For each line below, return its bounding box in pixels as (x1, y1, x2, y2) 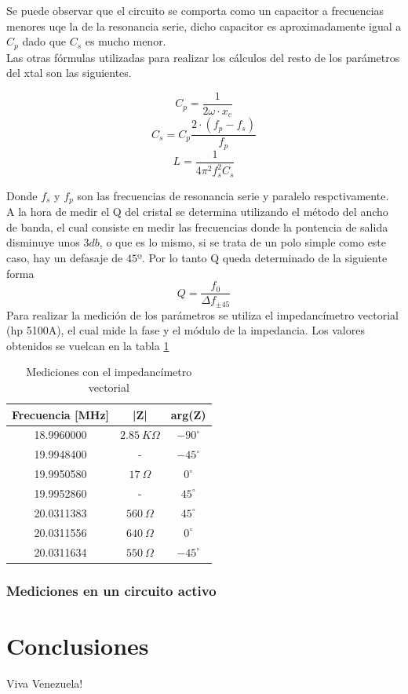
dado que (22, 33, 67, 49)
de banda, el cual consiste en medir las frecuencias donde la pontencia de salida (6, 218, 388, 235)
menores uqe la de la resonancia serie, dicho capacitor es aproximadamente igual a (6, 17, 402, 34)
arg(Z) (170, 406, 206, 422)
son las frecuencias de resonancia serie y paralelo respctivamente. (77, 187, 389, 203)
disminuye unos (6, 234, 80, 250)
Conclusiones (6, 629, 149, 661)
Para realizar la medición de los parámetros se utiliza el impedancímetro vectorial (6, 306, 399, 323)
